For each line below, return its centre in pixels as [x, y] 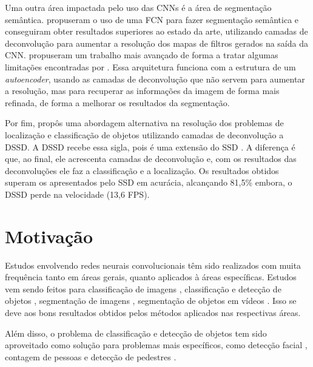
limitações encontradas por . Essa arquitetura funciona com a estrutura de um [150, 66]
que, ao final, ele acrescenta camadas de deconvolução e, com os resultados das [151, 159]
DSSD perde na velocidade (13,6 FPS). [77, 194]
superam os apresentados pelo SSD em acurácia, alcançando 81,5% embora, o [149, 182]
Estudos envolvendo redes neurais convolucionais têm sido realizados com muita [153, 265]
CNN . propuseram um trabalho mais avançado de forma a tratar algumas [142, 55]
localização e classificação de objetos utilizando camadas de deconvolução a [144, 134]
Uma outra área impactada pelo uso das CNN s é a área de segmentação [138, 7]
